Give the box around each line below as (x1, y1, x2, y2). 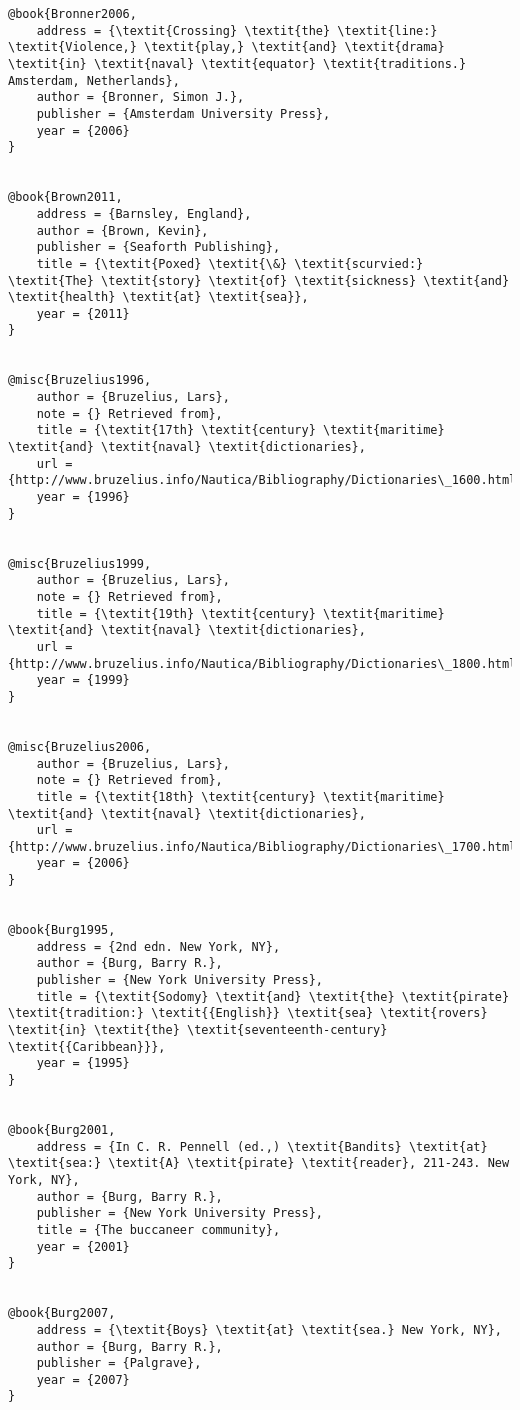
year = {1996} (36, 490, 130, 505)
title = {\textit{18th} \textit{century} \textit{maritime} (36, 789, 445, 804)
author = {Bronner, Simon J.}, (36, 90, 245, 105)
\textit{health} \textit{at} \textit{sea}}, (8, 290, 309, 305)
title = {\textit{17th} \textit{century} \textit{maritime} (36, 423, 445, 438)
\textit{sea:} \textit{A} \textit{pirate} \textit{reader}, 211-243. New (8, 1156, 510, 1171)
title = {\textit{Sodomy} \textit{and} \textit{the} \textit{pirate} (36, 989, 510, 1004)
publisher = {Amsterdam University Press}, (36, 106, 331, 121)
